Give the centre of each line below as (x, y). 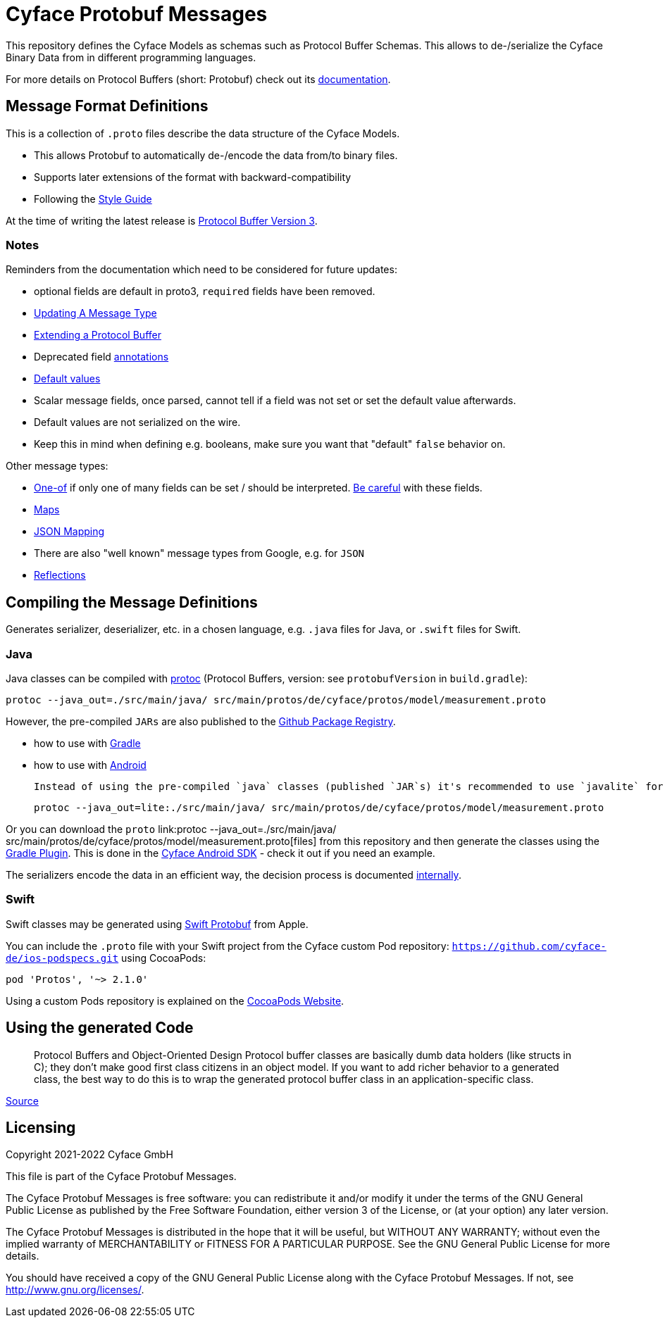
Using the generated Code (100, 1028)
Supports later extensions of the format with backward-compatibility (193, 177)
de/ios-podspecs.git (62, 958)
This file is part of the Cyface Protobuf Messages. (121, 1177)
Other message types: (57, 466)
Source (22, 1101)
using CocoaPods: (164, 958)
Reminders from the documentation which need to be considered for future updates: (201, 270)
